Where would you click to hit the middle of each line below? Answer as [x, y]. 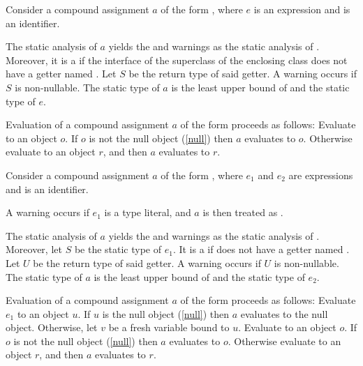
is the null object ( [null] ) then [166, 313]
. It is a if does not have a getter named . [261, 249]
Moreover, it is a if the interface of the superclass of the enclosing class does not [177, 60]
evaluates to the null [284, 313]
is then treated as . [243, 212]
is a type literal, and [148, 212]
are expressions [321, 175]
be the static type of [118, 249]
